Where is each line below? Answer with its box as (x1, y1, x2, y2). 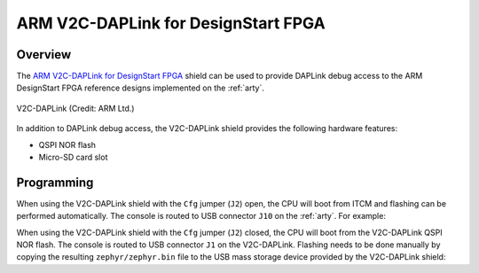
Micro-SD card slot (38, 152, 108, 163)
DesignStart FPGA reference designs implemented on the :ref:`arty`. (16, 82, 265, 93)
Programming (16, 175, 94, 190)
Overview (16, 47, 72, 62)
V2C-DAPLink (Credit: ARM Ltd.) (16, 103, 135, 113)
